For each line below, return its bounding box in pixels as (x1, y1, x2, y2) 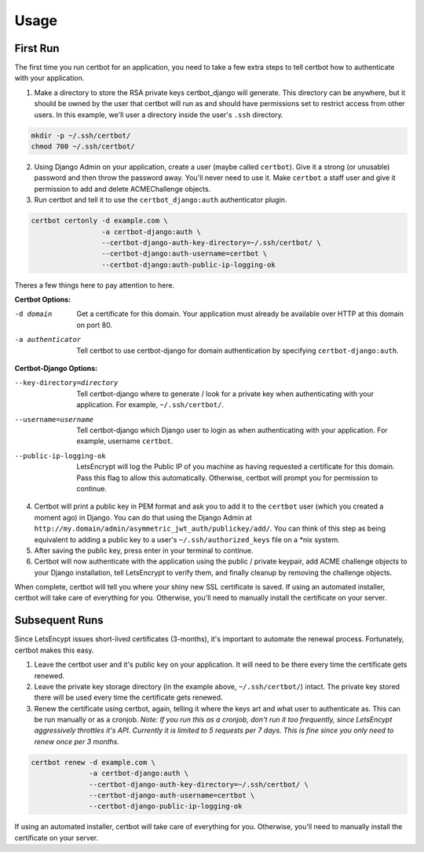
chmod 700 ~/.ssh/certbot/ (31, 142, 135, 151)
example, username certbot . (76, 436, 174, 446)
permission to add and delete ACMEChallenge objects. (34, 184, 211, 193)
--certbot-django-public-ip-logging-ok (89, 802, 243, 811)
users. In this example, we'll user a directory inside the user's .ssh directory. (34, 110, 284, 119)
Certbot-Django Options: (14, 364, 98, 373)
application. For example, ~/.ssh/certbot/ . (76, 400, 224, 409)
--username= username (14, 415, 94, 424)
